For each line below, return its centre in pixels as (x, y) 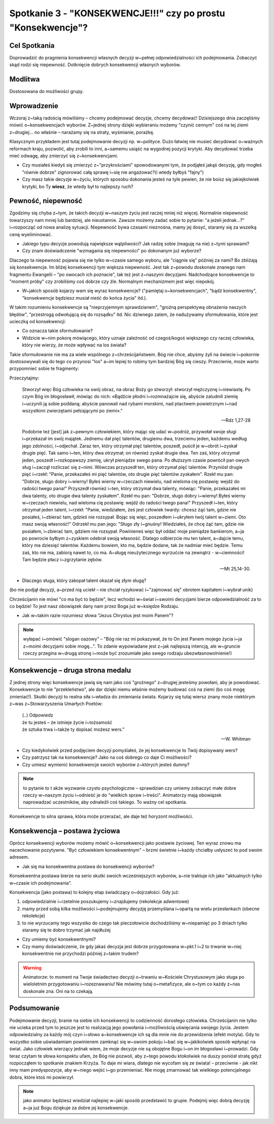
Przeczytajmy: (24, 378)
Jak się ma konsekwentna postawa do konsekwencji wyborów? (88, 866)
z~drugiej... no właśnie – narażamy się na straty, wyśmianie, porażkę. (82, 132)
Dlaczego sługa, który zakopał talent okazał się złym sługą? (84, 580)
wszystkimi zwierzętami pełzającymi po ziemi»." (72, 411)
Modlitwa (25, 79)
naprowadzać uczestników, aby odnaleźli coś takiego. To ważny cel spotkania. (105, 802)
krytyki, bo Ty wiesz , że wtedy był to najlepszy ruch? (78, 186)
